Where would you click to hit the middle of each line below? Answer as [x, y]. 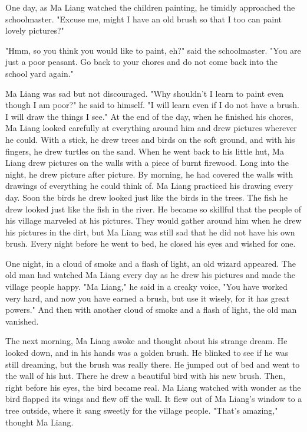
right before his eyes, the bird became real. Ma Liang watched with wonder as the [153, 387]
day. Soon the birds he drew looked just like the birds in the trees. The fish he [146, 197]
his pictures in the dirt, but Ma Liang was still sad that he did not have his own [150, 232]
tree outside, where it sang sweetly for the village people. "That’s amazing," [142, 410]
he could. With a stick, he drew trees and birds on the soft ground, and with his [150, 139]
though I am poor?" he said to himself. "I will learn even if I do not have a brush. [152, 105]
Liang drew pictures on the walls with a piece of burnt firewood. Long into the [147, 163]
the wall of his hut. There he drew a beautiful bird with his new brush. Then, [146, 376]
